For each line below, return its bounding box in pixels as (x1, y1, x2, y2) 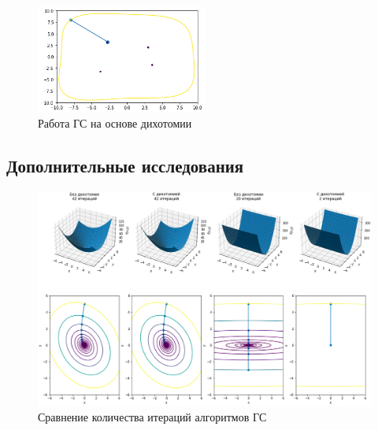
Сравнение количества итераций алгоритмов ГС (38, 409, 267, 425)
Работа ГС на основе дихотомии (38, 115, 192, 132)
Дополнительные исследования (6, 154, 244, 178)
